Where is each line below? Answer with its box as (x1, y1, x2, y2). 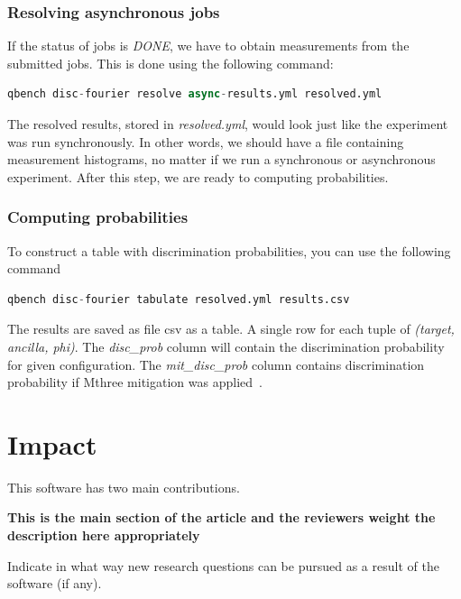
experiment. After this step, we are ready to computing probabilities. (7, 167, 389, 186)
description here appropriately (7, 526, 200, 545)
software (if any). (7, 574, 102, 593)
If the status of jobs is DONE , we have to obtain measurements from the (7, 36, 410, 55)
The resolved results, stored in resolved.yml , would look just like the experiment (7, 115, 448, 133)
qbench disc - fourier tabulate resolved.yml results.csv (7, 292, 350, 306)
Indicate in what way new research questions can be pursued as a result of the (7, 556, 439, 575)
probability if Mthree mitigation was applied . (7, 373, 263, 392)
